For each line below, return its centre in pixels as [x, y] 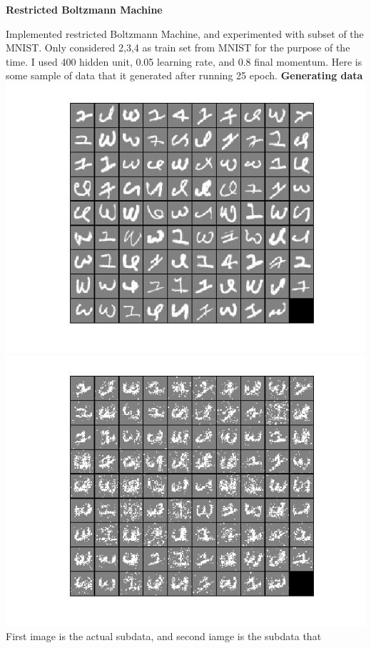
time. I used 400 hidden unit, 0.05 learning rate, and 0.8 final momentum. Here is [184, 61]
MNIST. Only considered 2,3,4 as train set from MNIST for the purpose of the [178, 48]
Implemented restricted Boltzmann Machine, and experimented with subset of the [185, 33]
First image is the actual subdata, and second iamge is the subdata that [164, 635]
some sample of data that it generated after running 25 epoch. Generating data [184, 75]
